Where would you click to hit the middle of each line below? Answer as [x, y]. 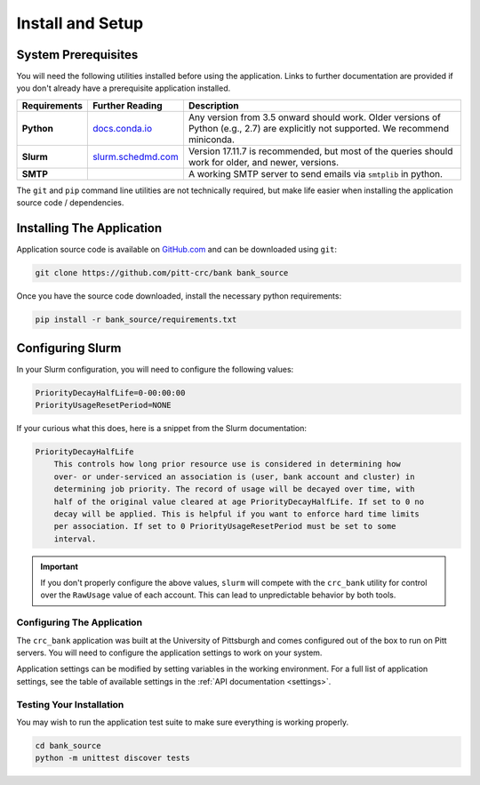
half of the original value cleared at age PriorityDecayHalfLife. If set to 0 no [239, 501]
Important [60, 566]
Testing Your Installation [70, 704]
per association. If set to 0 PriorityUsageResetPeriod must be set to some [225, 526]
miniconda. [212, 140]
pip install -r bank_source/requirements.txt [136, 320]
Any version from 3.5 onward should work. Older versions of [315, 117]
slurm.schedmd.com [135, 156]
